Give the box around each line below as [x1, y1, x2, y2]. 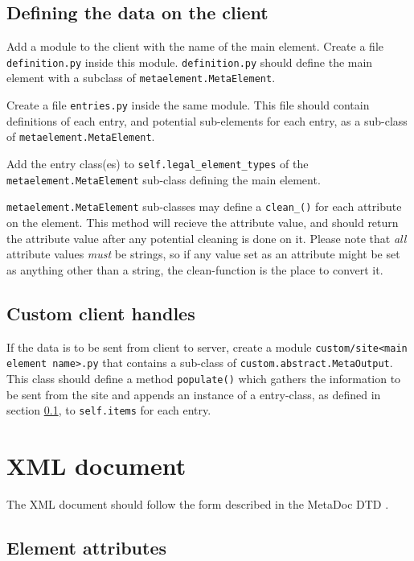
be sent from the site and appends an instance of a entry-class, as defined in [6, 386, 381, 402]
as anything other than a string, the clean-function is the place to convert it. [6, 261, 383, 278]
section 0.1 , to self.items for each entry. [6, 402, 211, 419]
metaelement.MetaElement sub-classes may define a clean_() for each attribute [6, 198, 402, 215]
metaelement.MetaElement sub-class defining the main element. [6, 171, 321, 188]
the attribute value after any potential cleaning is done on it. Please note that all [6, 229, 407, 246]
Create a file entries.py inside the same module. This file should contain [6, 97, 370, 113]
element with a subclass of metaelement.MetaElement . [6, 69, 276, 86]
